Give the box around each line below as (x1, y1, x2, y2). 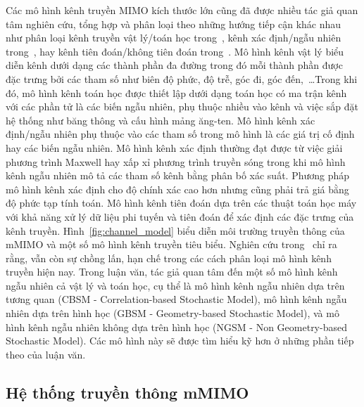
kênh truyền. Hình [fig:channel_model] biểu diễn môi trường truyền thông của (6, 223, 345, 238)
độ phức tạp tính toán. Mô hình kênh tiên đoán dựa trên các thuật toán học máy (6, 195, 357, 210)
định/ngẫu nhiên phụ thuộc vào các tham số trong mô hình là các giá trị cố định (6, 127, 355, 141)
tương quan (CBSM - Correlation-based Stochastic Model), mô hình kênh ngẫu (6, 292, 347, 306)
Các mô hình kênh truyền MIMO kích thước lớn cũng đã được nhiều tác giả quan (6, 3, 358, 17)
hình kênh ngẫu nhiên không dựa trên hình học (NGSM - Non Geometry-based (6, 319, 347, 334)
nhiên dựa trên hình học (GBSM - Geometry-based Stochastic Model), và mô (6, 306, 339, 321)
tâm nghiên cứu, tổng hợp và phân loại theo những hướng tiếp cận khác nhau (6, 16, 341, 31)
